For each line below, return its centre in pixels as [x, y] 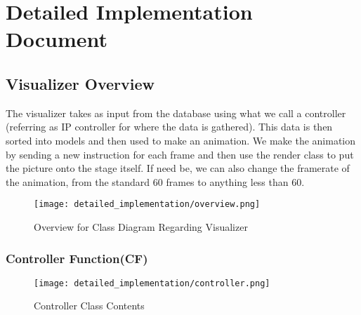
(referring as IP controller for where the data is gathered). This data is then [169, 127]
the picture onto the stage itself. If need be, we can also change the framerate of [178, 168]
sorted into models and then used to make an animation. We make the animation [181, 140]
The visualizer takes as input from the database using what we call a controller [176, 113]
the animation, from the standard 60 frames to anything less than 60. [155, 181]
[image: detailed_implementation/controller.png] [152, 283]
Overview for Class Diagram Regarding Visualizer [141, 226]
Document [57, 39]
